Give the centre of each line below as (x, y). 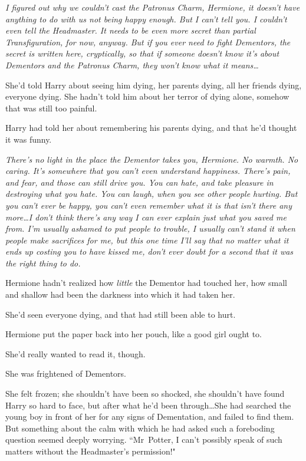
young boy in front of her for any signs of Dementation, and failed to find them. (150, 416)
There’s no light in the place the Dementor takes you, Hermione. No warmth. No (152, 159)
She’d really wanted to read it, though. (75, 353)
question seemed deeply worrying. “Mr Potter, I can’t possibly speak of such (144, 439)
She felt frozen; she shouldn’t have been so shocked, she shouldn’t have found (145, 394)
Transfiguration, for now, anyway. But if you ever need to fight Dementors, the (148, 42)
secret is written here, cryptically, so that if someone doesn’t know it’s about (142, 53)
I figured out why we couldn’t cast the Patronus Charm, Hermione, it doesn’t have (153, 7)
